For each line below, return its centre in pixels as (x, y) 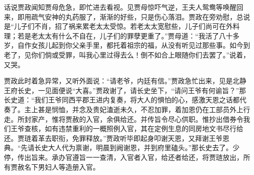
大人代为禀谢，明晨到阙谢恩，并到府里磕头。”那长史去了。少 (144, 147)
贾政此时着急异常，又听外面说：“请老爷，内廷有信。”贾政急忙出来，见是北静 (125, 81)
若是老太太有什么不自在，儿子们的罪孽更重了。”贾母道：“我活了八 (122, 35)
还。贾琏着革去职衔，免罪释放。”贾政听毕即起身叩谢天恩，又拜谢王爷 (113, 138)
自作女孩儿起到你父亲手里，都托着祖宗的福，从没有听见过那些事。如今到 (134, 45)
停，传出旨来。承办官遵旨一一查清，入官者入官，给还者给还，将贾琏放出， (124, 157)
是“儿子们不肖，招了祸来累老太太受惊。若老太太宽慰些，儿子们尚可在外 (118, 26)
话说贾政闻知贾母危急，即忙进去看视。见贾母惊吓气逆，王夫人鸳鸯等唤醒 (120, 7)
